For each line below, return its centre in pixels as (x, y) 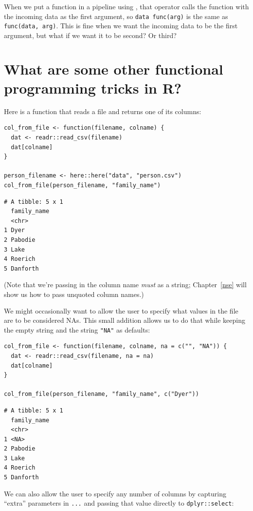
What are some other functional (114, 69)
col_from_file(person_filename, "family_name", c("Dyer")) (101, 394)
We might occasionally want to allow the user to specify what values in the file (121, 310)
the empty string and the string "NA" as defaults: (77, 329)
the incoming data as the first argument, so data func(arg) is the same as (116, 16)
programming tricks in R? (93, 88)
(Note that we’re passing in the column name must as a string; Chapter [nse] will (125, 285)
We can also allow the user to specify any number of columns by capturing (115, 493)
